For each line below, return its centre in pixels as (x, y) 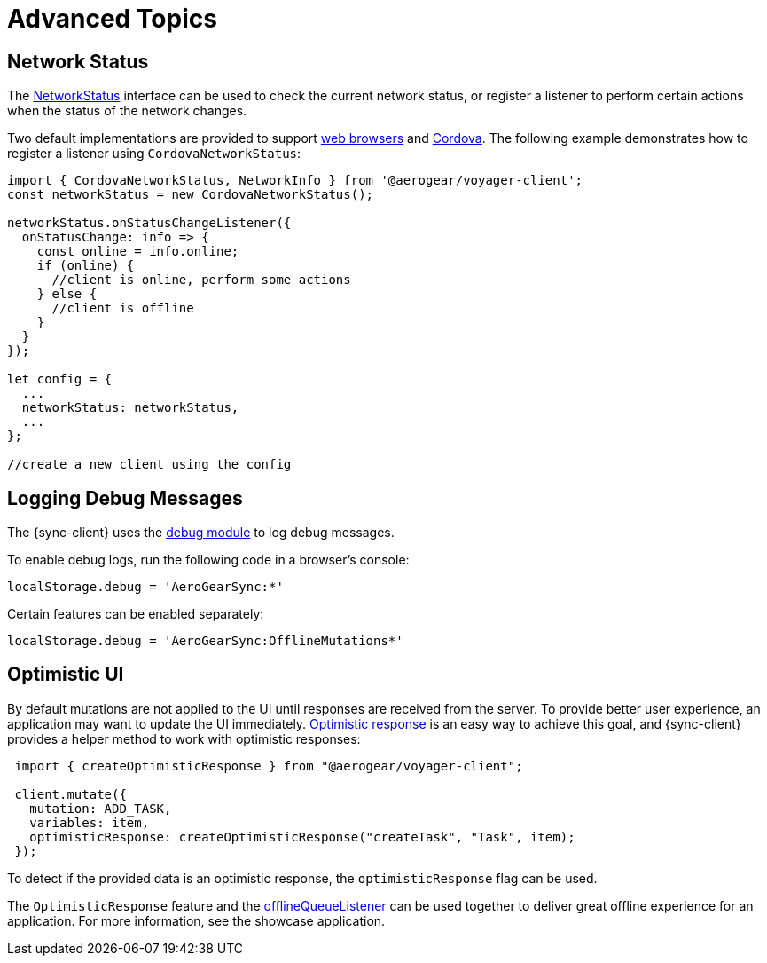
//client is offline (123, 308)
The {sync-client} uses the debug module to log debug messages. (201, 533)
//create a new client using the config (149, 465)
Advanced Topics (112, 19)
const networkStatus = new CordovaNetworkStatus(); (191, 195)
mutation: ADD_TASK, (101, 808)
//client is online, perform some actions (201, 280)
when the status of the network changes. (127, 111)
